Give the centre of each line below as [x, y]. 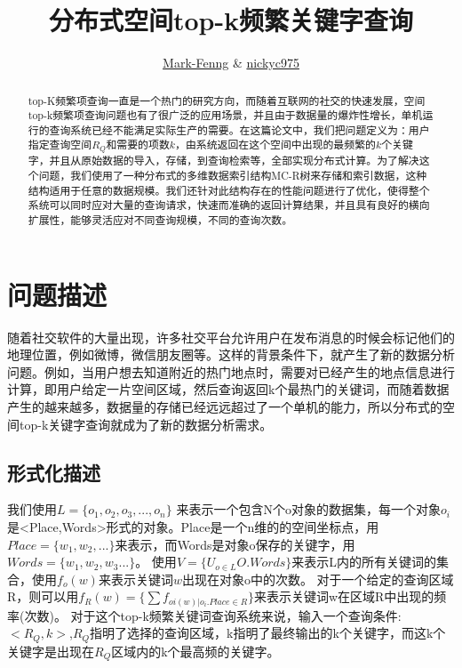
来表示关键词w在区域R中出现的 [344, 596]
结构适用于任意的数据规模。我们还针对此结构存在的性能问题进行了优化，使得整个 [229, 190]
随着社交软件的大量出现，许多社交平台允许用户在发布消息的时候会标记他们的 [231, 337]
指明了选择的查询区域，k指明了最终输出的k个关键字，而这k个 [268, 633]
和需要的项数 [138, 145]
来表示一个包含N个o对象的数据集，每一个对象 [308, 509]
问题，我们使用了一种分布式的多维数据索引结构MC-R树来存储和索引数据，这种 [233, 176]
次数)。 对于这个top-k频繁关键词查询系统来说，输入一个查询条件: [213, 615]
